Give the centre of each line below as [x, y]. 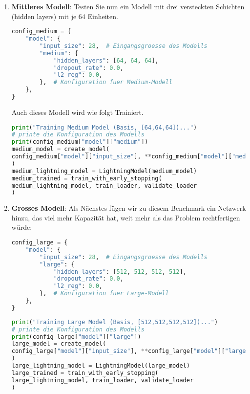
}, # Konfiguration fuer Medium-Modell [106, 82]
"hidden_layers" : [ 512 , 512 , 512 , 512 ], [120, 272]
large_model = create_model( [59, 344]
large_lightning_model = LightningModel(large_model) [101, 366]
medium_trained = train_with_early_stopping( [87, 178]
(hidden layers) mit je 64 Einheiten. [65, 16]
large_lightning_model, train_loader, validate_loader [103, 380]
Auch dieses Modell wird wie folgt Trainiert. [77, 112]
